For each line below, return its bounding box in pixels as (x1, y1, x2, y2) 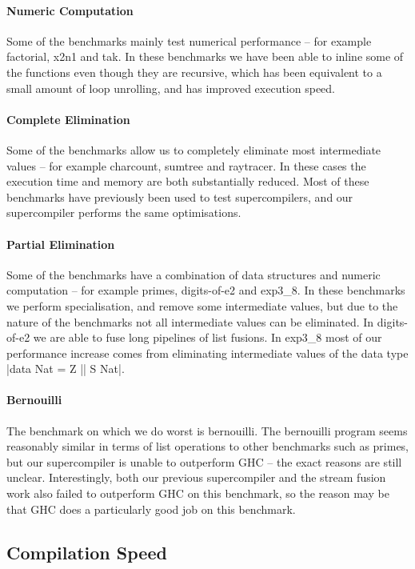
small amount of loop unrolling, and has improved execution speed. (6, 79, 336, 96)
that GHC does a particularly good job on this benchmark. (6, 500, 296, 517)
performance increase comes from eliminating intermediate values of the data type (6, 344, 409, 361)
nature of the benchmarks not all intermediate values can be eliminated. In (6, 313, 374, 330)
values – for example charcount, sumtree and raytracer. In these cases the (6, 157, 366, 174)
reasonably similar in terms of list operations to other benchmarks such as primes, (6, 438, 409, 455)
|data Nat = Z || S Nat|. (6, 360, 125, 377)
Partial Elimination (6, 235, 115, 252)
